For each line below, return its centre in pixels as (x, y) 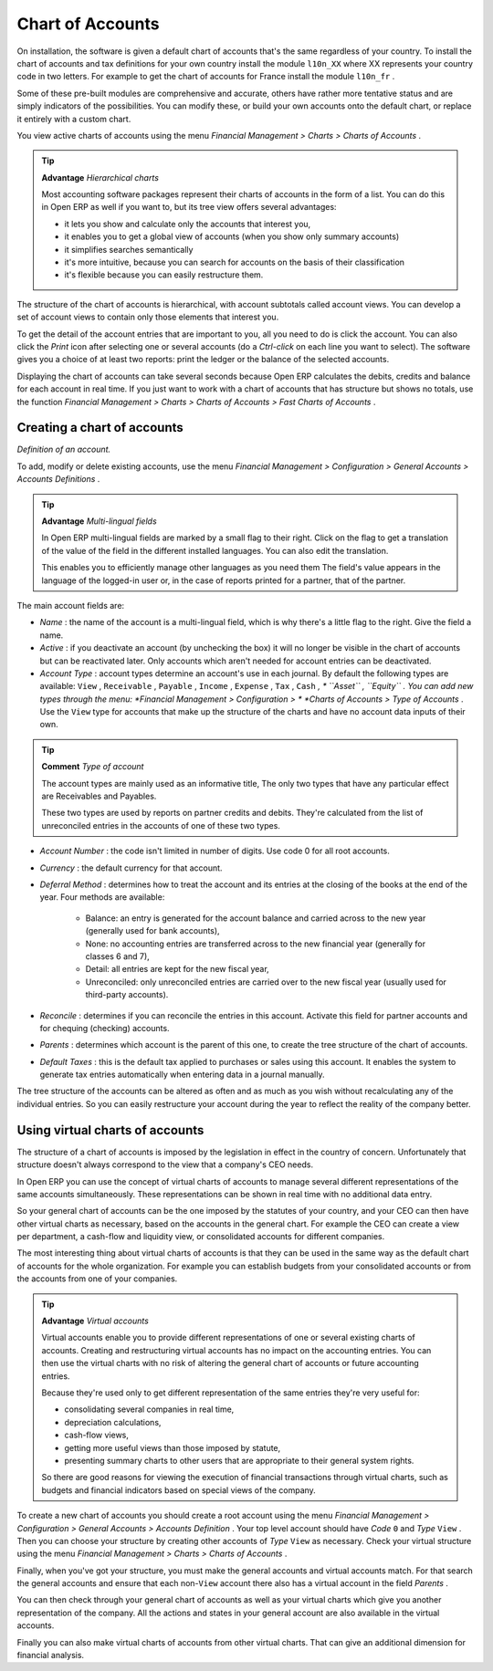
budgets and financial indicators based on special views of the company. (179, 1490)
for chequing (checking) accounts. (105, 1028)
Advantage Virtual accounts (95, 1321)
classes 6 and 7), (117, 956)
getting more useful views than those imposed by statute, (173, 1447)
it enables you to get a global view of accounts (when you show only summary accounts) (232, 236)
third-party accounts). (127, 995)
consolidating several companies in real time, (149, 1409)
